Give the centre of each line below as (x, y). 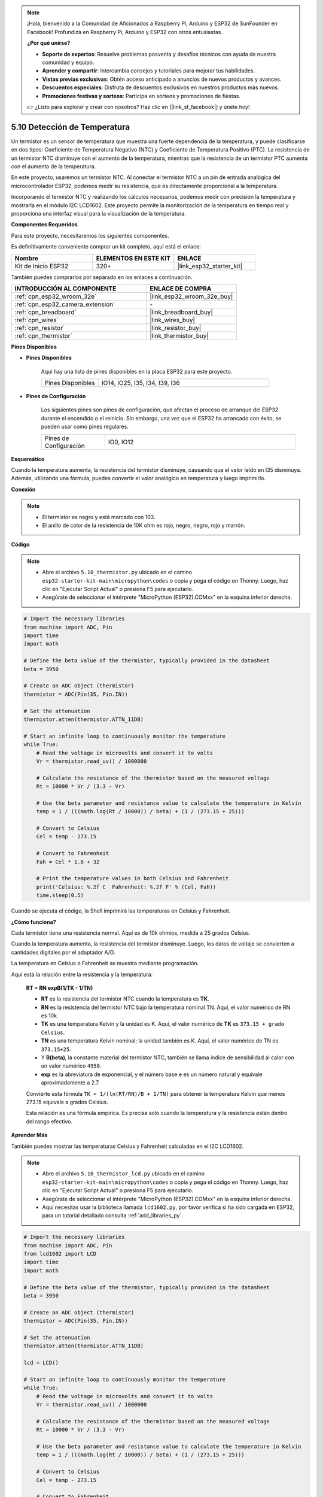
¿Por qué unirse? (49, 43)
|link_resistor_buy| (176, 328)
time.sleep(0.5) (60, 896)
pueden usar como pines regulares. (85, 427)
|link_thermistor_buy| (179, 335)
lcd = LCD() (41, 1363)
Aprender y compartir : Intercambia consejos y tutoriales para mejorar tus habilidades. (149, 71)
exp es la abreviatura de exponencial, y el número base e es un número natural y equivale (152, 1074)
